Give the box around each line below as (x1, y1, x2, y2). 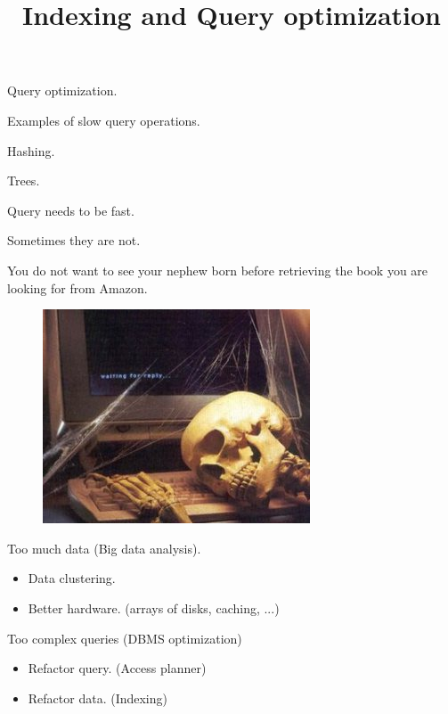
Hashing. (7, 141, 55, 160)
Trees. (7, 171, 40, 190)
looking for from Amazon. (7, 278, 148, 297)
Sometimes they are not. (7, 231, 141, 250)
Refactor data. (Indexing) (28, 688, 167, 707)
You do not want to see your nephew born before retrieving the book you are (7, 260, 428, 279)
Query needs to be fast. (7, 201, 134, 219)
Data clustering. (28, 569, 116, 587)
